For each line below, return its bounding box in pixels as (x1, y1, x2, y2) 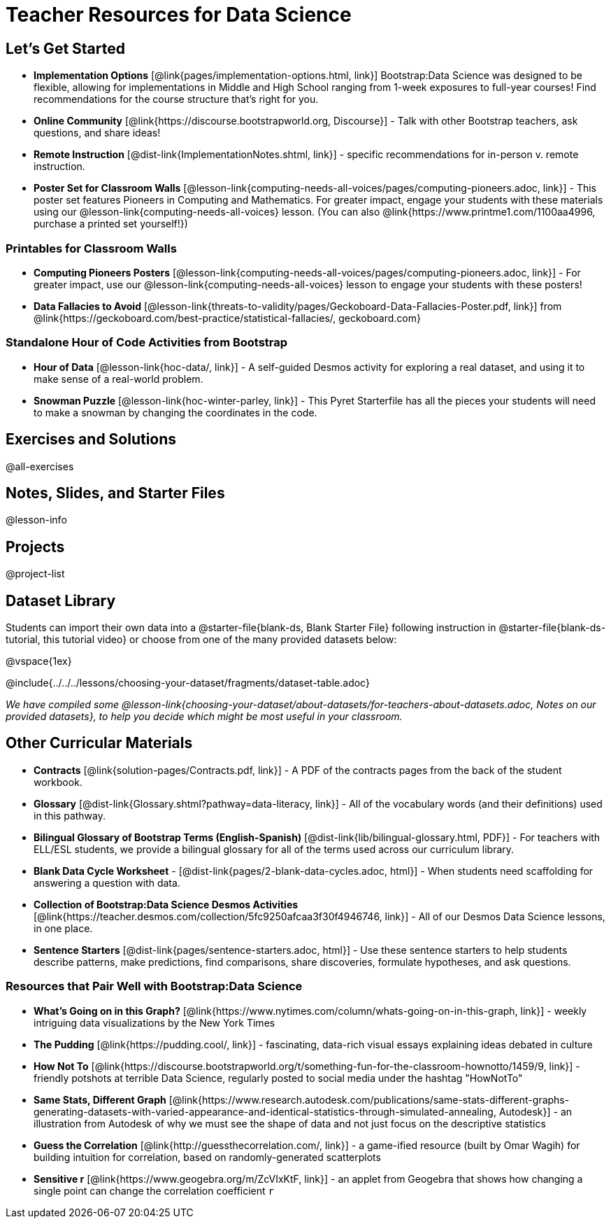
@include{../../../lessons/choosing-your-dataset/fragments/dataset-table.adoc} (6, 677, 370, 689)
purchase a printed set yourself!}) (34, 218, 188, 230)
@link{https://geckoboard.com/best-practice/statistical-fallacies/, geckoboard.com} (34, 311, 421, 324)
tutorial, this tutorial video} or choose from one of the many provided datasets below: (6, 633, 397, 646)
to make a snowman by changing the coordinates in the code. (34, 406, 317, 418)
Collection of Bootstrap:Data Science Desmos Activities (34, 898, 299, 910)
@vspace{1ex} (6, 655, 72, 668)
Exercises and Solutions (6, 430, 177, 449)
